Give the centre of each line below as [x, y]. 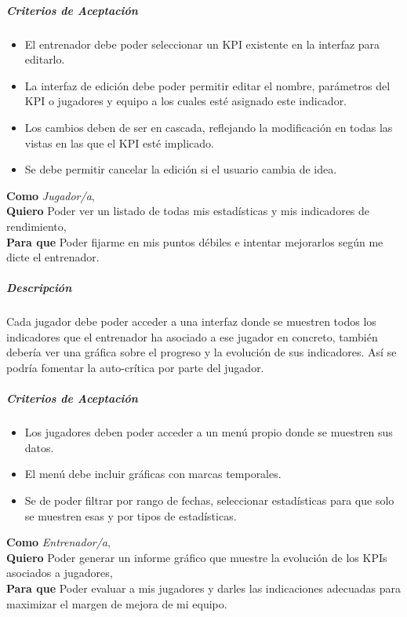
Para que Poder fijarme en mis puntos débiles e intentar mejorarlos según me [195, 241]
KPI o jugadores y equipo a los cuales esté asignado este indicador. [186, 101]
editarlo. [45, 59]
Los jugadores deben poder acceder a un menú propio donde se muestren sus [209, 432]
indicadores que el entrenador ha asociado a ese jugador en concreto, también [192, 336]
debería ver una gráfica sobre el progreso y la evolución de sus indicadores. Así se [202, 352]
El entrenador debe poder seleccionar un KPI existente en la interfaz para [202, 44]
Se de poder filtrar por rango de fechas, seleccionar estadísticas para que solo [209, 500]
